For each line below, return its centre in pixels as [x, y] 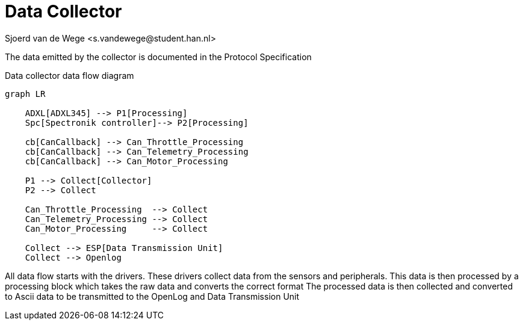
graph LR [25, 94]
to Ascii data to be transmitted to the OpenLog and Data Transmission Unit [152, 296]
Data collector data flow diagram [70, 75]
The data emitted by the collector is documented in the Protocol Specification [158, 57]
